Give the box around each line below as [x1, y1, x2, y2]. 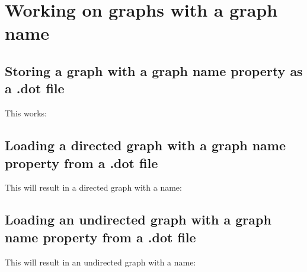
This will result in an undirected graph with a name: [5, 255, 196, 268]
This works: [5, 107, 47, 119]
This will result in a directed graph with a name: [5, 181, 182, 194]
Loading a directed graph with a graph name [5, 136, 286, 154]
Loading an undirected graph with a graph [5, 210, 271, 229]
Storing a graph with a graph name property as [5, 61, 303, 80]
